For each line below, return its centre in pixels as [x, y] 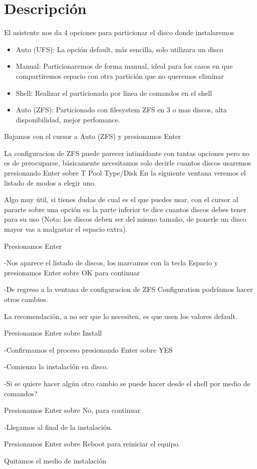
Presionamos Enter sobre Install [53, 333]
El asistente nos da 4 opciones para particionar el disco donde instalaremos [119, 32]
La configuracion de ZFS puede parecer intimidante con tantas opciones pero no [127, 153]
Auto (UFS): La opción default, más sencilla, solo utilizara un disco [119, 49]
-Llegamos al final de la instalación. [58, 427]
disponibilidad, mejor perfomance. [68, 119]
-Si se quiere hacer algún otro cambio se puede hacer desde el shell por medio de [127, 383]
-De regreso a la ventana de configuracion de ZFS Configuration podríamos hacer [128, 289]
